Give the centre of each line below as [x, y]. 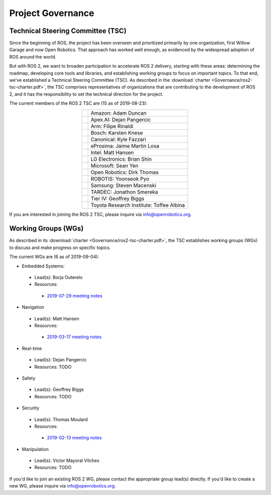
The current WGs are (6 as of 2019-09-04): [54, 257]
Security [31, 408]
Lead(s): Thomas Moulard [61, 419]
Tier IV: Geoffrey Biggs [117, 198]
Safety [29, 378]
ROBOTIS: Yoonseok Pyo [120, 179]
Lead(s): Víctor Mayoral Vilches [67, 460]
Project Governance [52, 13]
